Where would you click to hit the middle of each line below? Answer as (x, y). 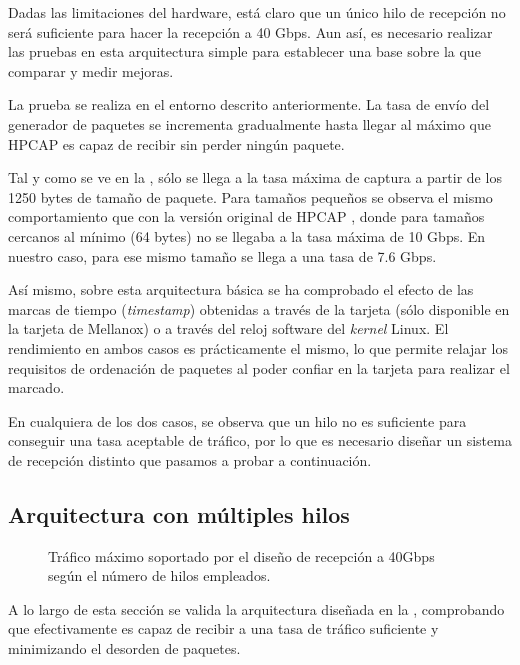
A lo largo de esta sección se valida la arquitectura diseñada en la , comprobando (256, 608)
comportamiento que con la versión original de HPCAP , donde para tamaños (246, 216)
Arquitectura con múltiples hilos (179, 513)
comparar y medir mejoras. (91, 70)
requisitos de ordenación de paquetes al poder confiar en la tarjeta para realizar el (259, 367)
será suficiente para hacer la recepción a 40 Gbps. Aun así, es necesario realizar (250, 31)
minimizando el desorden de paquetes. (124, 648)
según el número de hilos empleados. (159, 575)
